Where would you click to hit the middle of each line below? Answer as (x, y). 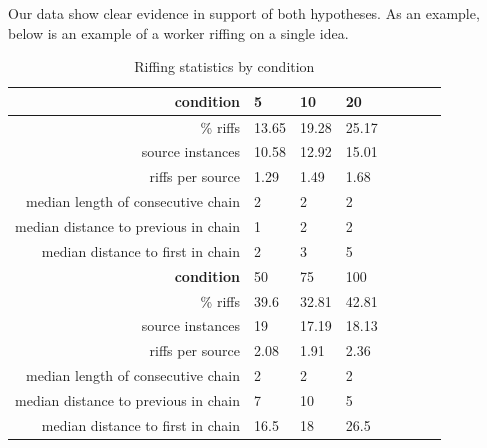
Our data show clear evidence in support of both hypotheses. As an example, (244, 13)
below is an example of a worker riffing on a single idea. (178, 32)
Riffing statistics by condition (224, 66)
